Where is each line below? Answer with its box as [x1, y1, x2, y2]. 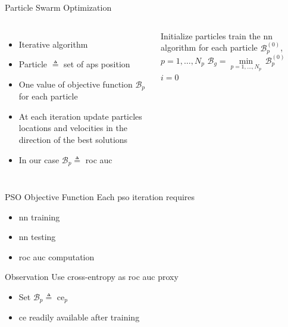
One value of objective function [18, 77, 133, 90]
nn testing [18, 231, 56, 243]
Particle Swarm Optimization [5, 1, 112, 13]
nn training [18, 210, 60, 223]
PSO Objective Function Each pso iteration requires [5, 191, 195, 203]
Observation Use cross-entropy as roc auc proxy [5, 270, 179, 283]
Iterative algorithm [18, 38, 88, 50]
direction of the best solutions [18, 133, 128, 146]
